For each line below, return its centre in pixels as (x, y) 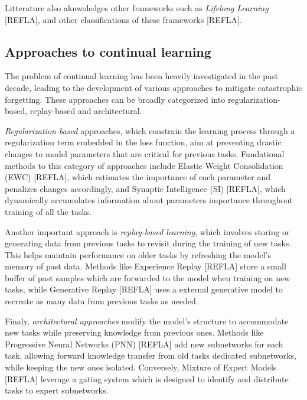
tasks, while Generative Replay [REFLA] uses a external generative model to (144, 289)
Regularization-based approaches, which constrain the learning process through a (150, 130)
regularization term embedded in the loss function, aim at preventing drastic (143, 142)
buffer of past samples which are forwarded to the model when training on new (148, 277)
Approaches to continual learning (108, 51)
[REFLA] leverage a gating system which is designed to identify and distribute (147, 378)
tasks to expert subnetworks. (57, 390)
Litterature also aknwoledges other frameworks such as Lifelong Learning (137, 8)
